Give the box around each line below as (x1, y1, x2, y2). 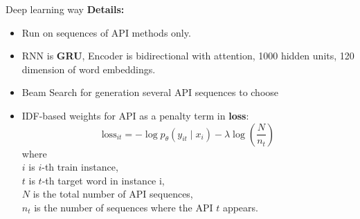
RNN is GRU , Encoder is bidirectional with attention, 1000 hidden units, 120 (21, 48, 354, 63)
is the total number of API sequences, (33, 187, 193, 201)
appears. (222, 200, 258, 214)
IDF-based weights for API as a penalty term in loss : (21, 108, 249, 122)
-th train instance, (42, 160, 118, 174)
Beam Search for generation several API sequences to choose (21, 85, 279, 99)
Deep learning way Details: (6, 2, 125, 16)
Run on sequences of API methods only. (21, 25, 191, 39)
